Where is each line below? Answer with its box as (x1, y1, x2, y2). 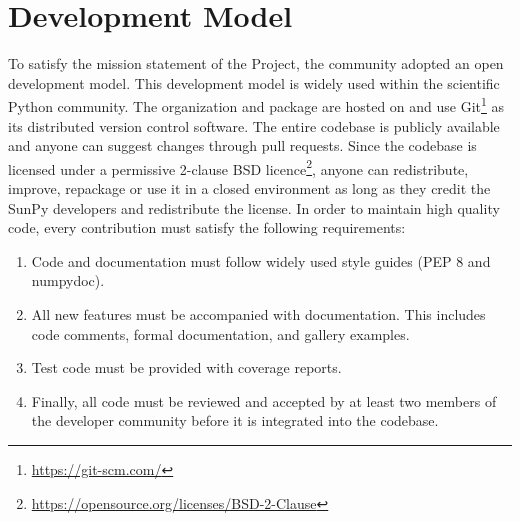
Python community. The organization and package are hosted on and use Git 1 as (8, 93, 505, 116)
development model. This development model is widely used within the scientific (8, 72, 500, 93)
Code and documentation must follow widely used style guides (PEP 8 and (31, 250, 491, 271)
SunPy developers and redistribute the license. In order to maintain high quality (8, 197, 500, 218)
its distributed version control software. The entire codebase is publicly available (8, 115, 500, 136)
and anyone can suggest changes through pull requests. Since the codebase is (8, 135, 477, 156)
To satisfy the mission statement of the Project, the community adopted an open (8, 53, 504, 74)
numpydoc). (31, 270, 105, 291)
